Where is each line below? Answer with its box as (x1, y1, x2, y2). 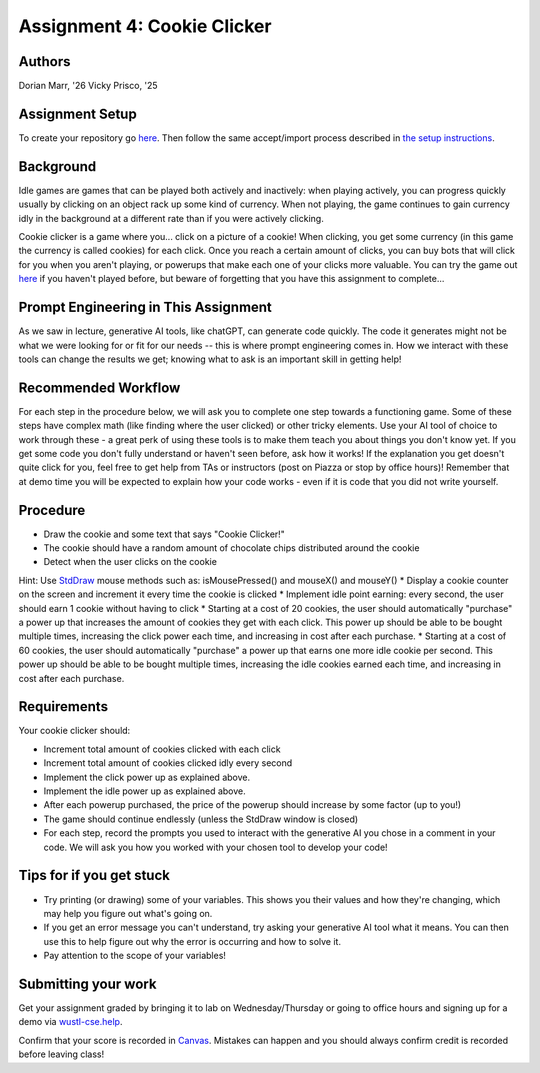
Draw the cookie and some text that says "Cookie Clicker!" (43, 528, 285, 540)
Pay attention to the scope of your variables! (43, 950, 227, 962)
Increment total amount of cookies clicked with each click (43, 743, 281, 755)
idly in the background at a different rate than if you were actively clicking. (18, 212, 324, 224)
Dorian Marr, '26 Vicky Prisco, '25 (18, 80, 159, 92)
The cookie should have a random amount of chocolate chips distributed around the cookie (43, 542, 420, 554)
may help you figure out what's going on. (43, 907, 213, 919)
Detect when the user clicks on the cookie (43, 556, 217, 568)
